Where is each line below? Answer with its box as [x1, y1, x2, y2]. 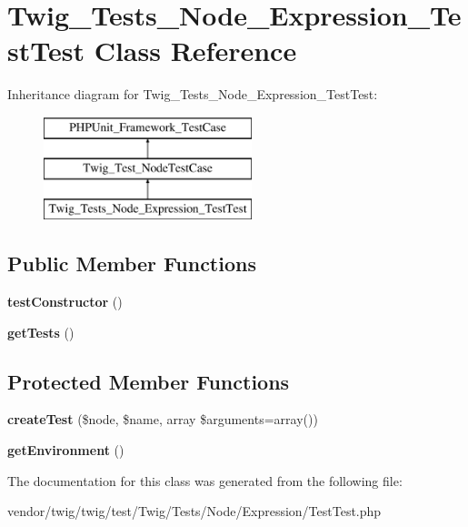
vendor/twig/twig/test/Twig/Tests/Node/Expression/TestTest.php [7, 502, 382, 521]
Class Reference [94, 32, 297, 69]
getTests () [7, 322, 75, 341]
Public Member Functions [7, 249, 256, 278]
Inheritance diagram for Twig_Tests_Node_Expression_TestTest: [7, 85, 378, 104]
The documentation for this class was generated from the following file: [7, 471, 403, 490]
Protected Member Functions [7, 367, 290, 395]
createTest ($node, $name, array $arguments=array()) [7, 410, 318, 429]
